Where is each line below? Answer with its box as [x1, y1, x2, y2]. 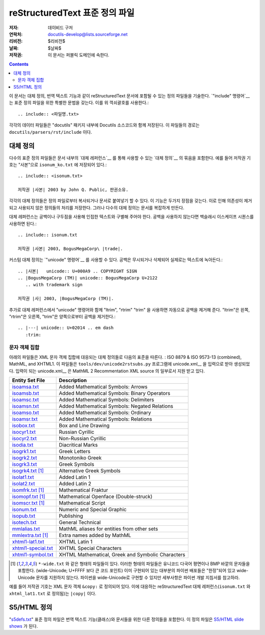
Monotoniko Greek [59, 454, 102, 461]
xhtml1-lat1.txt [12, 539, 44, 545]
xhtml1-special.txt [12, 545, 53, 552]
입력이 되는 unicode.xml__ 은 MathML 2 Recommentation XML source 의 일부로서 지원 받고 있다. [15, 368, 205, 374]
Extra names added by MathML [59, 532, 132, 539]
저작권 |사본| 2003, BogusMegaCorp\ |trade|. [18, 246, 123, 251]
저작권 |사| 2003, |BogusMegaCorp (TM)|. [18, 296, 114, 302]
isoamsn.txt [12, 403, 39, 410]
